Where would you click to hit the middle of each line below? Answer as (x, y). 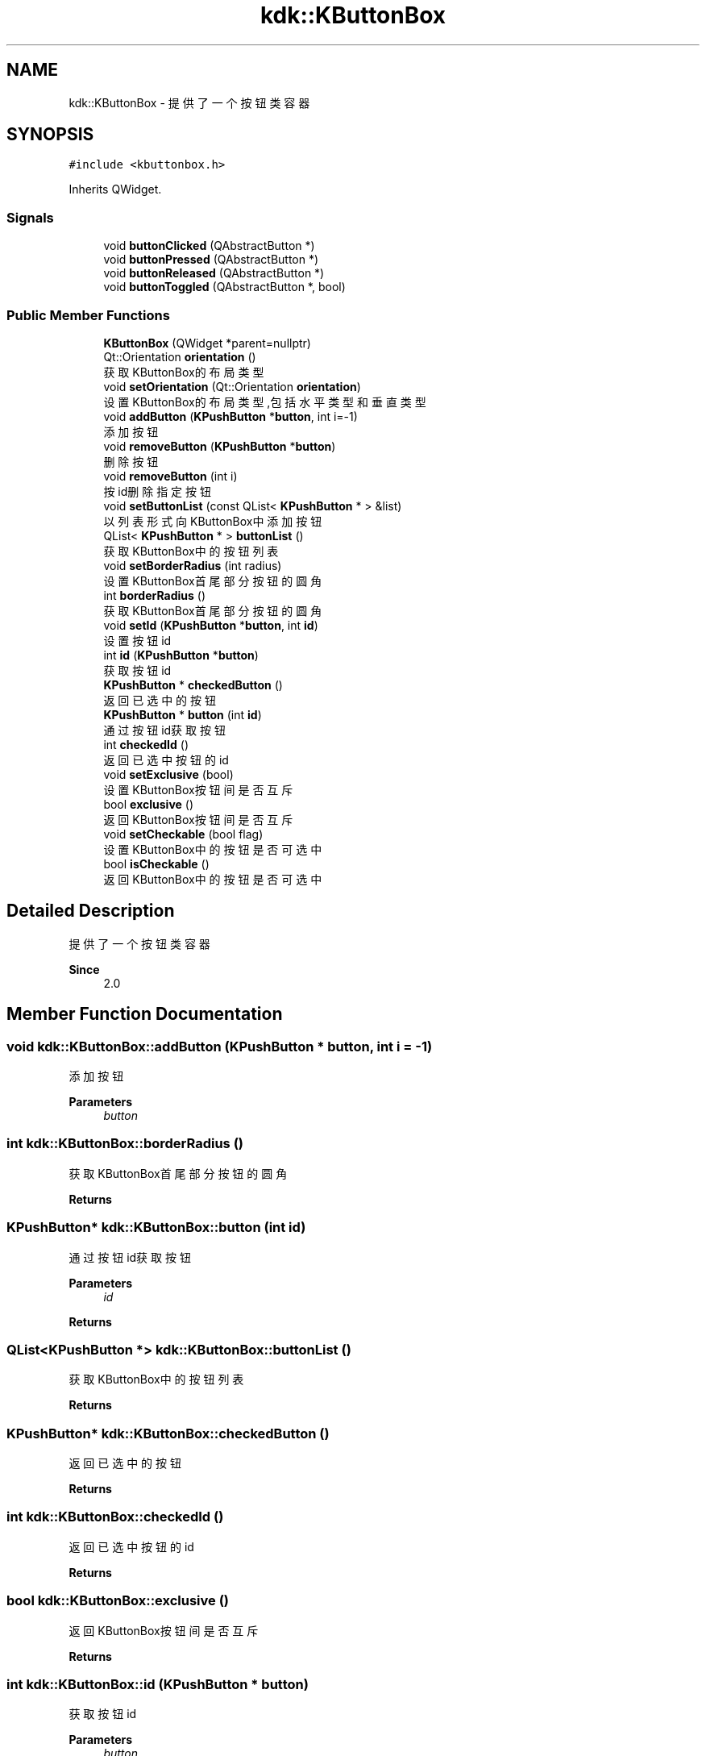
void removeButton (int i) (170, 476)
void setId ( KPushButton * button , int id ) (211, 625)
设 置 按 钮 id (137, 640)
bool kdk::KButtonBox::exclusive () (118, 1601)
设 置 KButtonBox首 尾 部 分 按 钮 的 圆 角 (213, 580)
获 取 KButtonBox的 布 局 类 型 (184, 372)
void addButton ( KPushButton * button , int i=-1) (230, 416)
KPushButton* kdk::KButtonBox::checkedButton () (168, 1433)
